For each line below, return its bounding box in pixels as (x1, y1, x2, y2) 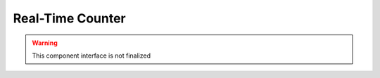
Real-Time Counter (13, 11, 126, 26)
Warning (32, 39, 58, 47)
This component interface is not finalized (32, 51, 151, 60)
